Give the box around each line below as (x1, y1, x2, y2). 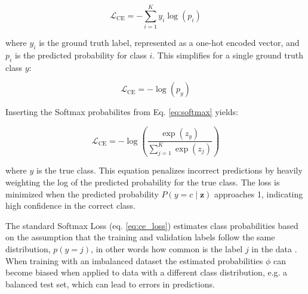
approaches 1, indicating (214, 187, 303, 200)
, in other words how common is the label (91, 243, 243, 255)
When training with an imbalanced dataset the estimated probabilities (5, 254, 263, 267)
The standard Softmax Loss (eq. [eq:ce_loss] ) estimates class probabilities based (5, 219, 298, 231)
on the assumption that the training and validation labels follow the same (5, 231, 275, 243)
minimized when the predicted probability (5, 187, 159, 200)
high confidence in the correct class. (5, 199, 135, 212)
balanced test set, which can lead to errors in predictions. (5, 277, 215, 290)
